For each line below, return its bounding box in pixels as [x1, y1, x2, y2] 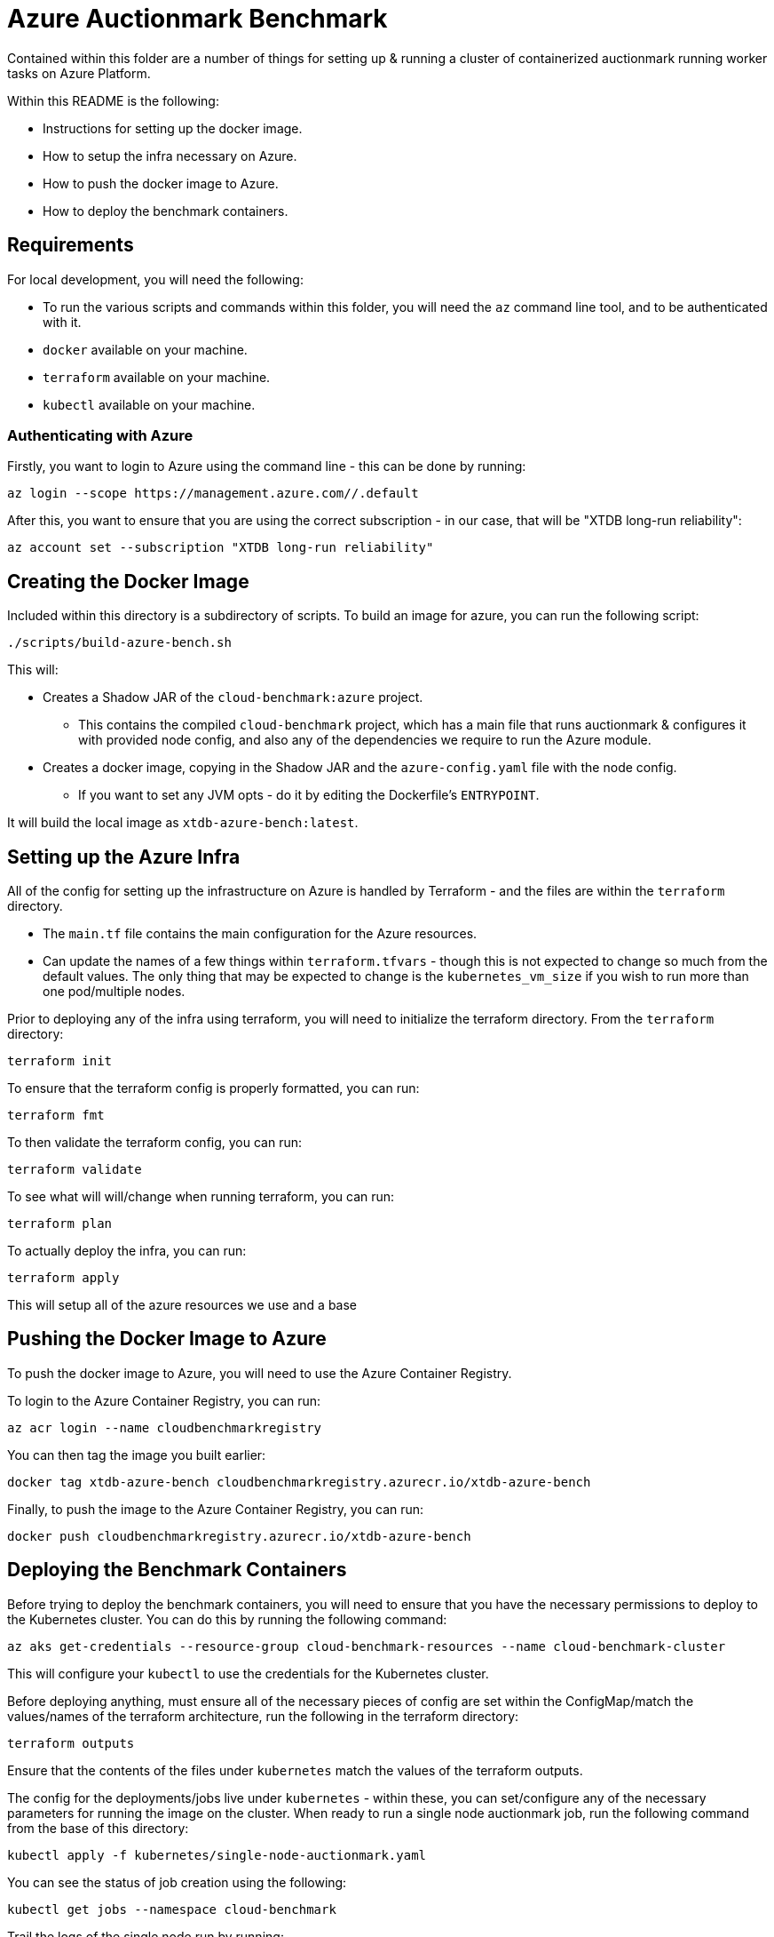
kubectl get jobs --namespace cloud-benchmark [7, 1901, 336, 1917]
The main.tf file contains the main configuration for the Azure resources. [43, 926, 478, 942]
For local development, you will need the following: [7, 271, 304, 287]
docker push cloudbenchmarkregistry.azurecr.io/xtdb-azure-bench [7, 1528, 471, 1543]
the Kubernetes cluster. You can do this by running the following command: [7, 1611, 447, 1627]
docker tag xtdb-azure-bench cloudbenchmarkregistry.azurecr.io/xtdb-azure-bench [7, 1474, 591, 1489]
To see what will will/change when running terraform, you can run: [7, 1189, 395, 1205]
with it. [43, 314, 82, 330]
